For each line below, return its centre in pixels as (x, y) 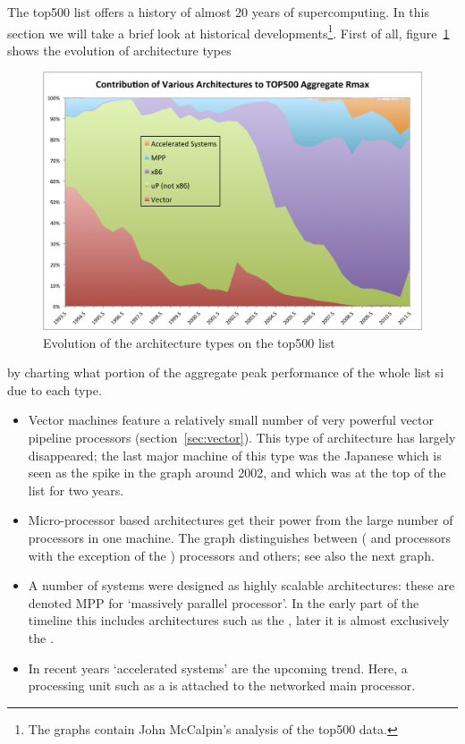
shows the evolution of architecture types (119, 50)
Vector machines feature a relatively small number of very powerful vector (231, 420)
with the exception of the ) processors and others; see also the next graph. (231, 555)
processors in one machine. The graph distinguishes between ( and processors (239, 537)
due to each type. (55, 389)
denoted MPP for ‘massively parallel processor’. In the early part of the (224, 602)
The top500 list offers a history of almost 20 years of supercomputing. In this (219, 12)
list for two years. (76, 490)
